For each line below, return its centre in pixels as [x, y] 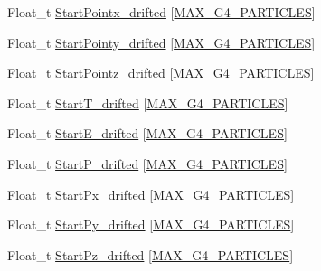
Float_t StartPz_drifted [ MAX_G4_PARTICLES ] [151, 254]
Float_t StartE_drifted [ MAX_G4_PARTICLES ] [147, 133]
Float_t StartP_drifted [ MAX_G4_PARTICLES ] [147, 163]
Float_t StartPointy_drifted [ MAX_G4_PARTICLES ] [161, 42]
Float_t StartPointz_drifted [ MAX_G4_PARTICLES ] [161, 73]
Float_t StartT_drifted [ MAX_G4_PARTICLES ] [148, 103]
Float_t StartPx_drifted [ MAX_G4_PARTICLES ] [151, 194]
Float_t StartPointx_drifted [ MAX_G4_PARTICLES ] [161, 12]
